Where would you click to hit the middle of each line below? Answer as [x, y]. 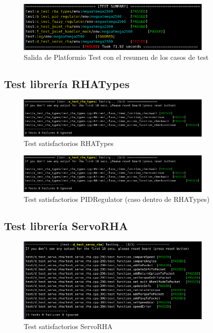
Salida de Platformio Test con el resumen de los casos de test [116, 57]
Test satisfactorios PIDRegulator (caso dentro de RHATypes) [117, 199]
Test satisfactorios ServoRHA [68, 326]
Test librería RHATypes [67, 83]
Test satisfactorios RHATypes [69, 143]
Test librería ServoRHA [66, 225]
